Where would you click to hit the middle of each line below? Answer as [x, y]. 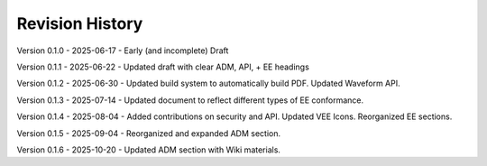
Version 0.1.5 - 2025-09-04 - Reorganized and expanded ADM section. [149, 133]
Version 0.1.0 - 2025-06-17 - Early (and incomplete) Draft [123, 51]
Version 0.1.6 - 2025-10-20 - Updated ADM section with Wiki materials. [149, 150]
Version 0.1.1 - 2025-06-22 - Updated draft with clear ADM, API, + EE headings [163, 67]
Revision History [80, 23]
